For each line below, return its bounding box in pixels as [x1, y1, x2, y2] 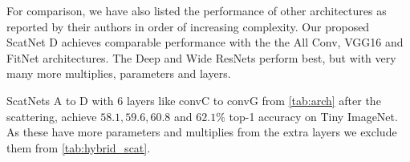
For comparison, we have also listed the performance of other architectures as [6, 2, 387, 18]
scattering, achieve [6, 107, 97, 124]
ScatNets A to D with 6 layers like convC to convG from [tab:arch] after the [6, 91, 381, 108]
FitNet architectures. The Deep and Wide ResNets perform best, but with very [6, 49, 396, 66]
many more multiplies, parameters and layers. [6, 65, 231, 82]
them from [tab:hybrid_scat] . [6, 139, 151, 156]
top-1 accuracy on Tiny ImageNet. [229, 107, 398, 124]
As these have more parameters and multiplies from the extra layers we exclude [6, 124, 397, 140]
